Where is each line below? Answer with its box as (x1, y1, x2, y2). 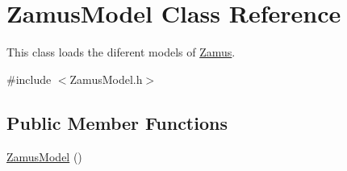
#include (6, 70, 52, 87)
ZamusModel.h (69, 70, 143, 87)
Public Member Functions (6, 110, 228, 135)
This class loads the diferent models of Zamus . (6, 44, 236, 60)
